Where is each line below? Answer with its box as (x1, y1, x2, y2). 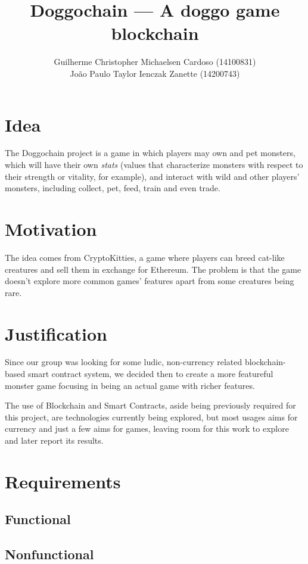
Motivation (5, 217, 97, 241)
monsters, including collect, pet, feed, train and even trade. (5, 182, 220, 194)
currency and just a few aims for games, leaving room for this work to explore (5, 422, 289, 435)
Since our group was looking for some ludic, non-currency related (5, 356, 242, 368)
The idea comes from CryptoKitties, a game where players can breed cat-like (5, 251, 285, 263)
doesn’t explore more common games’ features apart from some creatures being (5, 275, 294, 287)
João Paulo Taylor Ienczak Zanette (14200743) (70, 67, 240, 79)
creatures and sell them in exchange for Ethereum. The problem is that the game (5, 263, 301, 275)
